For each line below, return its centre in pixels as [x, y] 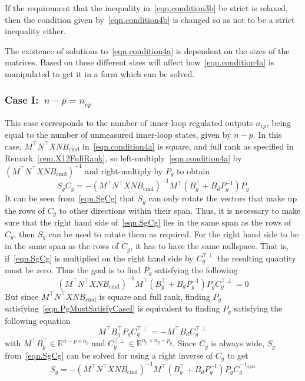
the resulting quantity [257, 258]
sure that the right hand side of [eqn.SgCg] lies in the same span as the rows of [148, 222]
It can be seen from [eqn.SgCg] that [70, 198]
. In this [267, 135]
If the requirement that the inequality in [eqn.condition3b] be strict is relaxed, [147, 8]
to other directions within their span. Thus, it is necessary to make [180, 210]
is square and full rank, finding [155, 296]
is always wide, [238, 343]
